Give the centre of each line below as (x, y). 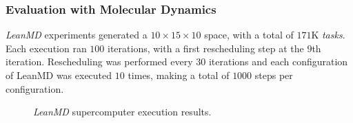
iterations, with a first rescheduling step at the (206, 48)
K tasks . (328, 35)
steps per (274, 75)
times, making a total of (179, 75)
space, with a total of (249, 35)
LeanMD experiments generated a (77, 35)
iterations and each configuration (278, 61)
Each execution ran (46, 48)
